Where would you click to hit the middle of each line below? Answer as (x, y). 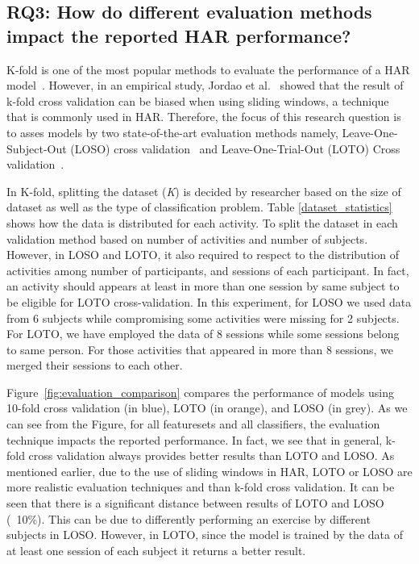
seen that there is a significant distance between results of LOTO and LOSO (195, 503)
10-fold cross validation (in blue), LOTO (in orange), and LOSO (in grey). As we (207, 408)
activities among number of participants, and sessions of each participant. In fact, (208, 270)
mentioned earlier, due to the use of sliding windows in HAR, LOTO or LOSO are (209, 471)
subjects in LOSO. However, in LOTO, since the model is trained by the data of (205, 535)
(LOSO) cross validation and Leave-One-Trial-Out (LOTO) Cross (235, 148)
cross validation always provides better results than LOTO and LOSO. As (212, 455)
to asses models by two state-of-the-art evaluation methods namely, (172, 132)
